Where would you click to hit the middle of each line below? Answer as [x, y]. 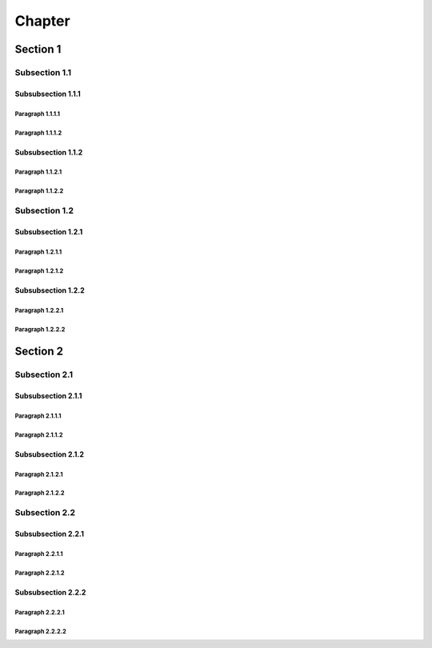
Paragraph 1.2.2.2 [40, 329]
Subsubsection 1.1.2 [49, 152]
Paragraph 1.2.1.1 [38, 252]
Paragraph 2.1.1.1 [38, 416]
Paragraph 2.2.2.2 [41, 631]
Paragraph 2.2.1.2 [40, 573]
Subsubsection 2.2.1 [49, 534]
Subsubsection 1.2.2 [50, 290]
